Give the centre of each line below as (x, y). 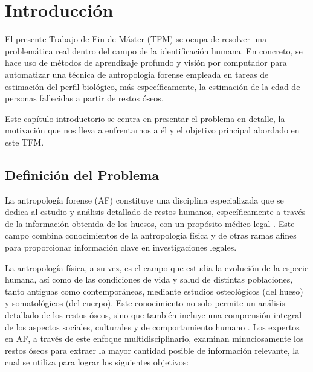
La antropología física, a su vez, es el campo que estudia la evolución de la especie (157, 267)
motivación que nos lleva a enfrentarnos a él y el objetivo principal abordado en (152, 130)
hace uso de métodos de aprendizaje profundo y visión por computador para (146, 63)
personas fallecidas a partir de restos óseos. (84, 98)
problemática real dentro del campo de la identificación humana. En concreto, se (154, 50)
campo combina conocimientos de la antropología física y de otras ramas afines (151, 235)
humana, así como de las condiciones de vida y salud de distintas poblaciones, (149, 279)
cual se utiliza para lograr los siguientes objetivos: (97, 362)
